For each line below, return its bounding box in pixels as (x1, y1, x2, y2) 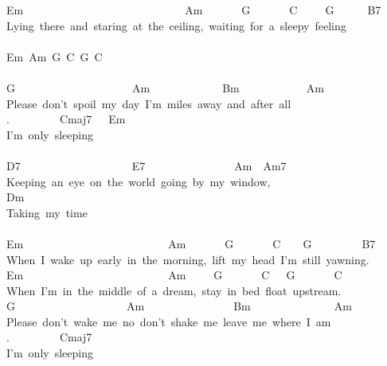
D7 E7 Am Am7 (6, 157, 287, 173)
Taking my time (6, 204, 88, 220)
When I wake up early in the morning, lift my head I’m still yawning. (6, 251, 369, 267)
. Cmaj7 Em (6, 111, 126, 127)
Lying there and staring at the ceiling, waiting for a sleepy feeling (6, 17, 346, 33)
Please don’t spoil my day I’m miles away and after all (6, 95, 291, 111)
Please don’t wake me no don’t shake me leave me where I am (6, 313, 331, 329)
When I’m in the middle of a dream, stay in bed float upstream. (6, 282, 342, 298)
